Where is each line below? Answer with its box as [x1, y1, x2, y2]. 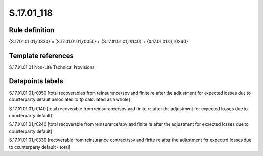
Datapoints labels [9, 77, 63, 85]
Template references [9, 51, 74, 59]
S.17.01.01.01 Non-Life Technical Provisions [9, 64, 94, 70]
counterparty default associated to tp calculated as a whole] [9, 97, 130, 102]
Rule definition [9, 26, 55, 34]
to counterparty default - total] [9, 144, 71, 150]
